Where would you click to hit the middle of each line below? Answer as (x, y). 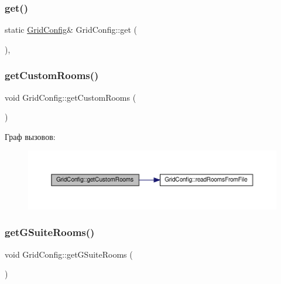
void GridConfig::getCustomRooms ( (71, 97)
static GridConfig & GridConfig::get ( (71, 30)
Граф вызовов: (30, 136)
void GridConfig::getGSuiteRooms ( (69, 254)
